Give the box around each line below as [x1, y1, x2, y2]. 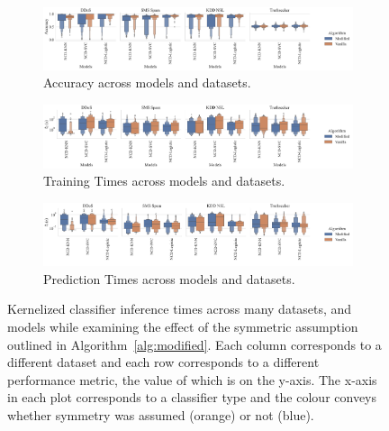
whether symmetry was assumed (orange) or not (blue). [7, 405, 314, 424]
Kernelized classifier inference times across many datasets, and [7, 299, 352, 318]
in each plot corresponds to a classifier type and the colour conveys [7, 388, 377, 407]
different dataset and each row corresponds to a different [7, 353, 320, 371]
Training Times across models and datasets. [43, 171, 285, 190]
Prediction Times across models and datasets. [43, 269, 295, 288]
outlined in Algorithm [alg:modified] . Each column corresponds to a [7, 335, 382, 353]
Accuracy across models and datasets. [43, 73, 251, 92]
